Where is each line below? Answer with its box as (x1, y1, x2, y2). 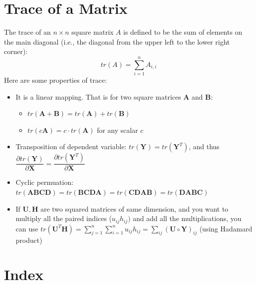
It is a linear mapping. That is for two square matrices (15, 91, 181, 102)
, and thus (189, 141, 220, 152)
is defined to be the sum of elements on (123, 27, 243, 37)
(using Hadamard (199, 223, 253, 233)
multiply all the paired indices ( (15, 213, 112, 224)
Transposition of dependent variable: (15, 141, 127, 152)
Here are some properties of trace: (4, 75, 107, 85)
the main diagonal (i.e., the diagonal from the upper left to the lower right (4, 36, 230, 47)
